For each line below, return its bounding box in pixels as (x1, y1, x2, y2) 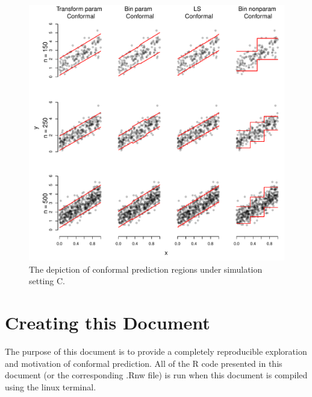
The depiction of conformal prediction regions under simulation (29, 262, 263, 275)
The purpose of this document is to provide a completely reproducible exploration (5, 345, 307, 357)
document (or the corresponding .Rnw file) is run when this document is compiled (5, 369, 308, 381)
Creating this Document (5, 310, 210, 334)
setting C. (29, 275, 65, 287)
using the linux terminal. (5, 380, 96, 393)
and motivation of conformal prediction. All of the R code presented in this (5, 357, 282, 369)
